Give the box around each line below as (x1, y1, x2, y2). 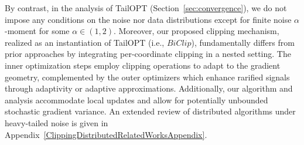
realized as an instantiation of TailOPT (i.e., (5, 36, 165, 48)
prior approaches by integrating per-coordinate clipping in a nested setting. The (5, 48, 291, 60)
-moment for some (5, 25, 70, 37)
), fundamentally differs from (191, 36, 295, 48)
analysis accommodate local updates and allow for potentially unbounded (5, 93, 268, 106)
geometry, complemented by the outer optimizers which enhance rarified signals (5, 70, 290, 83)
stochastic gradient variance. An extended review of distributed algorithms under (5, 105, 296, 117)
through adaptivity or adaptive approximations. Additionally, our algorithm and (5, 82, 293, 95)
